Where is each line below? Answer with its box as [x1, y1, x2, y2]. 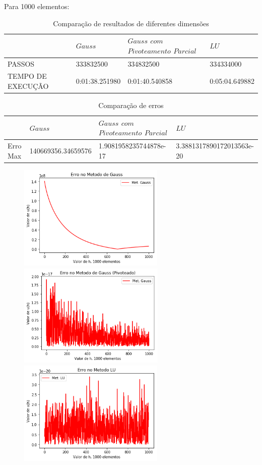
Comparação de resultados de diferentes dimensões [53, 18, 209, 28]
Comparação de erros [98, 100, 164, 111]
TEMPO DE [8, 71, 47, 81]
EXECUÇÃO [8, 81, 49, 91]
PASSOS [8, 58, 35, 69]
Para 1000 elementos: [4, 1, 70, 11]
